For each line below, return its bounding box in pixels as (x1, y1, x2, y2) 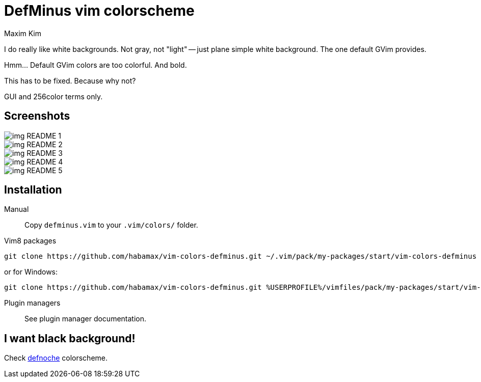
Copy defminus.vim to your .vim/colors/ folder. (24, 221, 198, 230)
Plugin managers (4, 298, 61, 308)
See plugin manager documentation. (24, 314, 147, 323)
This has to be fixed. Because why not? (4, 76, 136, 85)
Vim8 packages (4, 236, 57, 245)
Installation (4, 183, 62, 197)
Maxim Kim (4, 29, 42, 38)
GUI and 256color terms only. (4, 92, 103, 101)
